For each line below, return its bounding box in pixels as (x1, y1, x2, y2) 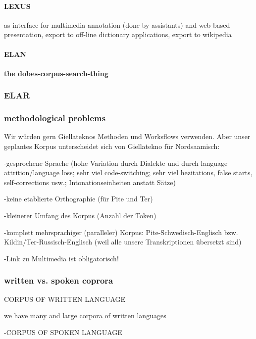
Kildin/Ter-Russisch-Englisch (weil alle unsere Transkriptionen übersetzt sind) (4, 237, 242, 247)
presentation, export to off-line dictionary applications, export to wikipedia (4, 29, 232, 40)
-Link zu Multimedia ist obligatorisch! (4, 253, 119, 263)
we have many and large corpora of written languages (4, 310, 166, 321)
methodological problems (4, 112, 106, 124)
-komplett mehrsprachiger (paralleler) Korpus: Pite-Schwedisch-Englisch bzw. (4, 227, 238, 237)
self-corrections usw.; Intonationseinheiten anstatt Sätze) (4, 177, 176, 187)
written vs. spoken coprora (4, 274, 113, 287)
